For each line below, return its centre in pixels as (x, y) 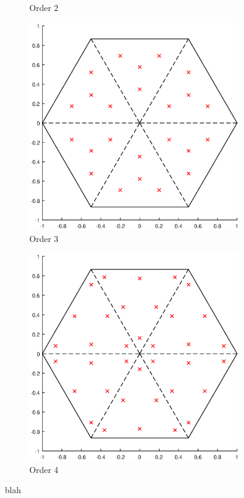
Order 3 (44, 238)
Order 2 (44, 7)
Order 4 (44, 469)
